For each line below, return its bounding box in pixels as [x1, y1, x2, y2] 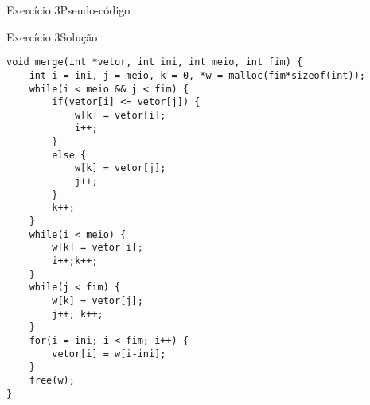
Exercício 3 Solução [6, 28, 98, 45]
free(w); [29, 374, 75, 386]
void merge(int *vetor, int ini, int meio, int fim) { [6, 56, 303, 68]
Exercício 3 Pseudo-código [6, 2, 130, 18]
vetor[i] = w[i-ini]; [52, 348, 166, 360]
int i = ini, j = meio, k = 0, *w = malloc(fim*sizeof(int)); [29, 69, 366, 81]
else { [52, 149, 87, 161]
